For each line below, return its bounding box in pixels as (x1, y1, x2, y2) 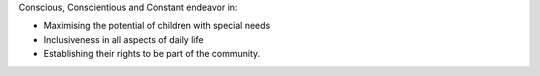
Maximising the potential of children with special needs (43, 20, 271, 32)
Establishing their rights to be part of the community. (43, 48, 261, 60)
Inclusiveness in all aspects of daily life (43, 33, 204, 45)
